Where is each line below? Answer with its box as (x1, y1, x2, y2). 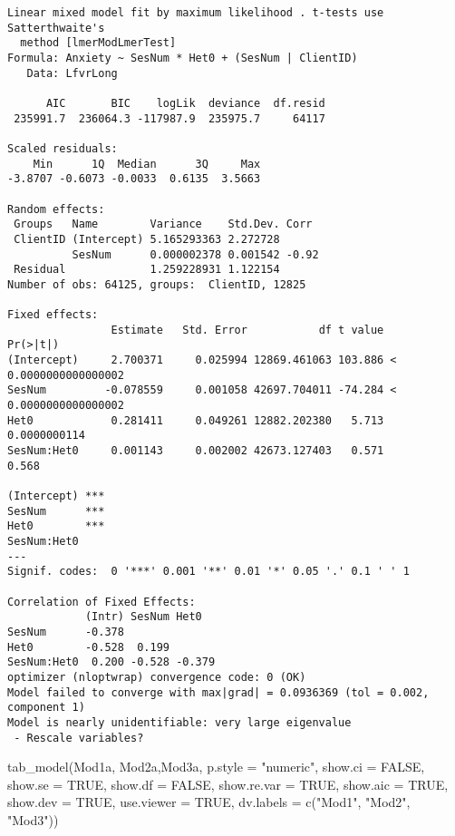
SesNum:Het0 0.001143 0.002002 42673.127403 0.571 (7, 444, 384, 458)
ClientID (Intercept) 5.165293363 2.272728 (14, 232, 280, 246)
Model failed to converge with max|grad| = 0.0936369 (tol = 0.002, (7, 685, 430, 699)
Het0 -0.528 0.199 (7, 640, 169, 654)
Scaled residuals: (7, 141, 118, 155)
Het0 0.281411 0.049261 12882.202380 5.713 (7, 413, 384, 427)
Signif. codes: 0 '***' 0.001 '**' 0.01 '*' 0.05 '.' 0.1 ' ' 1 (7, 565, 410, 578)
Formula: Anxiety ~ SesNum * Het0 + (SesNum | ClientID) (7, 51, 358, 64)
